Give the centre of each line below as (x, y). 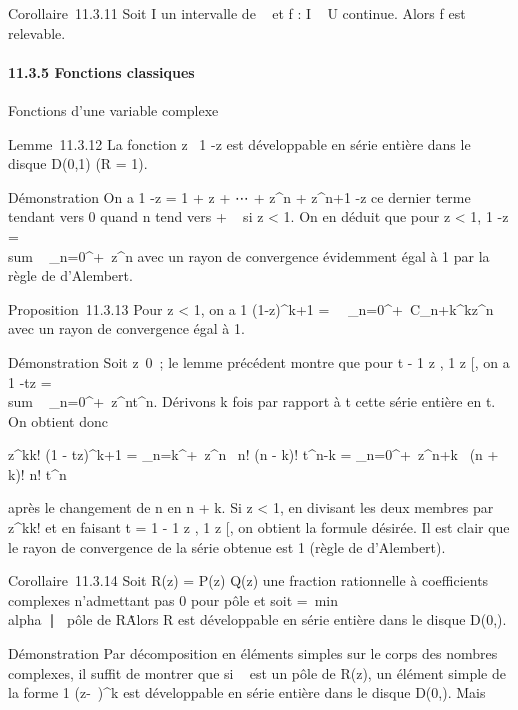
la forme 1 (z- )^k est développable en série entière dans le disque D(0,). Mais (247, 692)
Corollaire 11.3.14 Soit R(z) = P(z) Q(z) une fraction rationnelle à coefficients (248, 580)
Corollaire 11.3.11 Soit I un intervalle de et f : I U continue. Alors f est (237, 13)
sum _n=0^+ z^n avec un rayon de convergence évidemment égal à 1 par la (249, 255)
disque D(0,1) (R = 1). (78, 163)
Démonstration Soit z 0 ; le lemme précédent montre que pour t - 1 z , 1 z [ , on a (259, 361)
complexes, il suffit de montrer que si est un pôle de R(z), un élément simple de (257, 672)
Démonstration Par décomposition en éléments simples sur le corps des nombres (253, 653)
